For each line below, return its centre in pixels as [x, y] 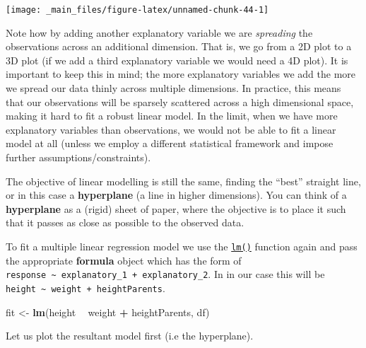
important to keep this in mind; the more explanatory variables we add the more [181, 74]
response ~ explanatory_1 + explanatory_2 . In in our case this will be [165, 274]
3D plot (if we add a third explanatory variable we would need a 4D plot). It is [177, 60]
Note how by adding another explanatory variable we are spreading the [159, 32]
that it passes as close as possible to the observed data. [125, 222]
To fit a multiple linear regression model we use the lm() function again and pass [182, 246]
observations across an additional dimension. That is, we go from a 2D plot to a [179, 46]
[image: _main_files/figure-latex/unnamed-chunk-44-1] [137, 10]
